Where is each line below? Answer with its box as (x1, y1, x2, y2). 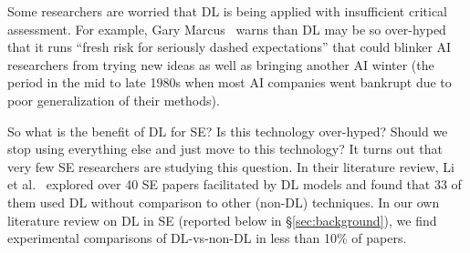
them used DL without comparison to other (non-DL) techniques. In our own (7, 192, 440, 211)
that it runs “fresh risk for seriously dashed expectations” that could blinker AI (7, 37, 452, 56)
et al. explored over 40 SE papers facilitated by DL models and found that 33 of (7, 175, 462, 194)
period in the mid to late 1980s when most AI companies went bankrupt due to (7, 73, 452, 92)
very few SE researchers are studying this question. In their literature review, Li (7, 157, 454, 176)
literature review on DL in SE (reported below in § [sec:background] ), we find (7, 210, 437, 229)
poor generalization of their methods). (7, 90, 220, 109)
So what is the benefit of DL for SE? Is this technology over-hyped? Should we (7, 121, 448, 140)
